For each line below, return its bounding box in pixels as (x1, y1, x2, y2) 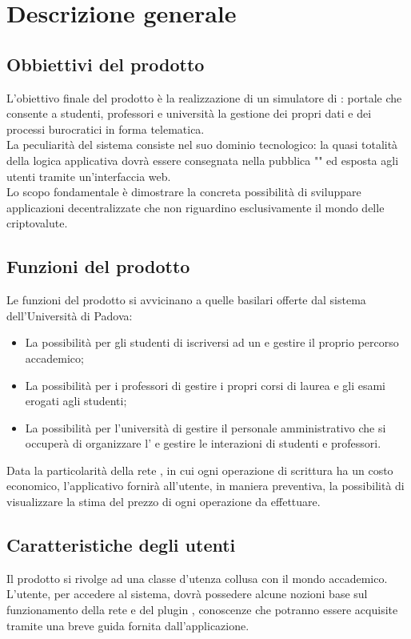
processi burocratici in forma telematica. (6, 120, 205, 137)
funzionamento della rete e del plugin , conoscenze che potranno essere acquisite (6, 601, 398, 618)
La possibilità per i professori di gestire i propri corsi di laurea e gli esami (25, 376, 386, 393)
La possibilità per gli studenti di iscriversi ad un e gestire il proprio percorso (25, 334, 399, 351)
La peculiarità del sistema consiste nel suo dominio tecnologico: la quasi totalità (6, 136, 398, 153)
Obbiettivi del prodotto (6, 51, 205, 76)
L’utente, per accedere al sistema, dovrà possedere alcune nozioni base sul (6, 585, 368, 602)
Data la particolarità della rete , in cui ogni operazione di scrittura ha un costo (6, 461, 393, 478)
